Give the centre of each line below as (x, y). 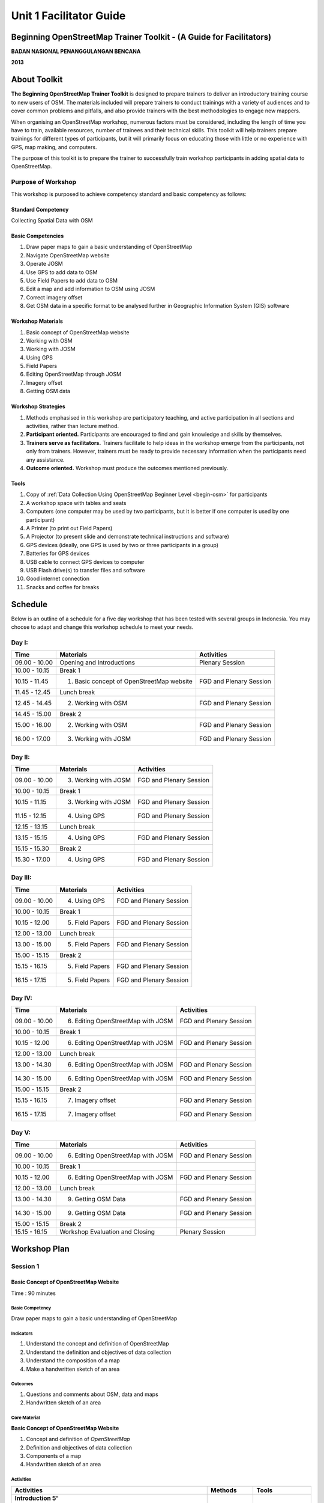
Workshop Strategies (38, 406)
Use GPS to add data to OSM (62, 272)
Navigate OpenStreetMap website (68, 255)
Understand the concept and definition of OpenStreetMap (97, 1344)
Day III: (21, 878)
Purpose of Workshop (44, 182)
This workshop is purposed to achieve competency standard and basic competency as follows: (129, 194)
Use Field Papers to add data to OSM (72, 280)
